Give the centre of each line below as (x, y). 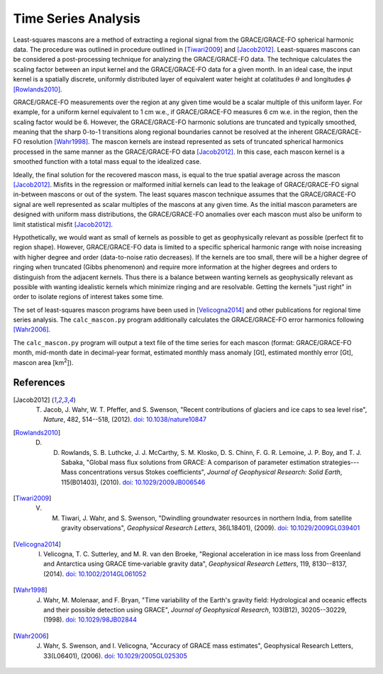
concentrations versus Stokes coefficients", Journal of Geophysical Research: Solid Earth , (210, 472)
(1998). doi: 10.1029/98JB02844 (90, 619)
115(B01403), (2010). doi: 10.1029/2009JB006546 (133, 482)
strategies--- (340, 462)
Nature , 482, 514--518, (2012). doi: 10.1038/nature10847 (125, 420)
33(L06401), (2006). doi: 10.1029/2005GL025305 (115, 656)
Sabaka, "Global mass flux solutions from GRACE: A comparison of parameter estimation (191, 462)
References (39, 383)
